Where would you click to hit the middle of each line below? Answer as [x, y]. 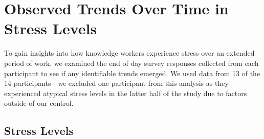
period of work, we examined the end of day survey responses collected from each [131, 63]
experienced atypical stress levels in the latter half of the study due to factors [126, 93]
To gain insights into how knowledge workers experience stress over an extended [129, 53]
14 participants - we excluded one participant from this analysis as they [116, 83]
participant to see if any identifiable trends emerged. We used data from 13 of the [132, 73]
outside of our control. [39, 103]
